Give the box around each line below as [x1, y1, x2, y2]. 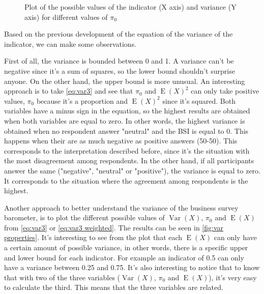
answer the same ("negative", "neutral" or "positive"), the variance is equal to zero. [4, 165, 260, 175]
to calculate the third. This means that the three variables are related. [4, 282, 223, 292]
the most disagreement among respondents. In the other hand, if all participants [4, 155, 254, 166]
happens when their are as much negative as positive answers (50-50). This [4, 135, 238, 146]
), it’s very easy [209, 272, 257, 282]
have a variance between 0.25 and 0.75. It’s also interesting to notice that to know [4, 262, 260, 273]
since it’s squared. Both [162, 95, 236, 106]
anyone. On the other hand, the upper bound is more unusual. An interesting [4, 75, 245, 86]
